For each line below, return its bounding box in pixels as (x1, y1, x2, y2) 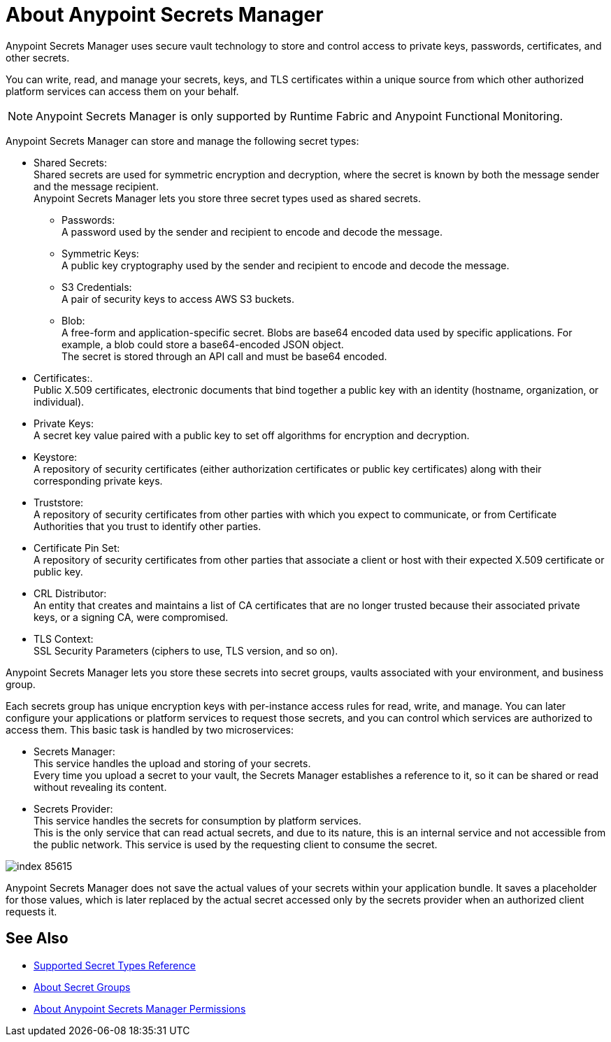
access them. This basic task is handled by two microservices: (6, 723, 294, 736)
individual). (34, 395, 85, 408)
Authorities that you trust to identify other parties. (34, 520, 261, 532)
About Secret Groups (34, 980, 131, 993)
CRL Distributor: (34, 587, 107, 599)
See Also (6, 929, 69, 948)
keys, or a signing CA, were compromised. (34, 611, 229, 623)
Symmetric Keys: (62, 247, 139, 259)
